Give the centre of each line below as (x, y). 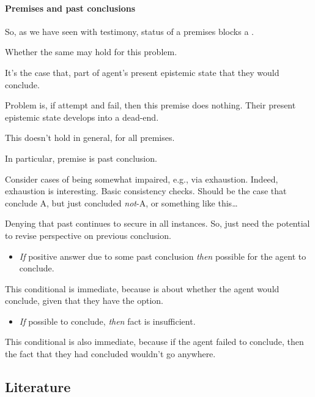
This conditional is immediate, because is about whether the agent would (142, 288)
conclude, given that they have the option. (84, 301)
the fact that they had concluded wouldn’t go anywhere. (110, 354)
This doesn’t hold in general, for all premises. (90, 138)
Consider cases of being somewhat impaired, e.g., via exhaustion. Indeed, (142, 179)
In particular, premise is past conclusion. (81, 158)
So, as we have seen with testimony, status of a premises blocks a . (129, 31)
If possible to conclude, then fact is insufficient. (107, 321)
